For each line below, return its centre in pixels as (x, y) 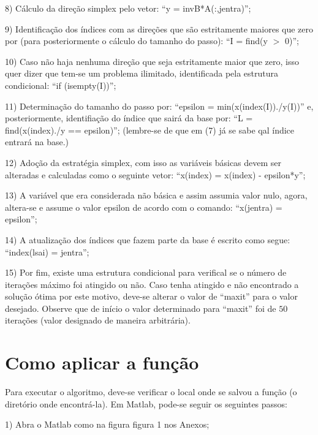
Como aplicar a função (102, 362)
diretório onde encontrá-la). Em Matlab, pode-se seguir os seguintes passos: (146, 403)
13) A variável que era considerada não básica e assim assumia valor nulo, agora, (156, 195)
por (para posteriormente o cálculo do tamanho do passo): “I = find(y (136, 41)
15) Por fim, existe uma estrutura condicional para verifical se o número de (146, 272)
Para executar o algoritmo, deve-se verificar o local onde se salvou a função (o (151, 392)
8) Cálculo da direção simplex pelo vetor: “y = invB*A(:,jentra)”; (128, 8)
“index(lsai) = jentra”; (47, 252)
